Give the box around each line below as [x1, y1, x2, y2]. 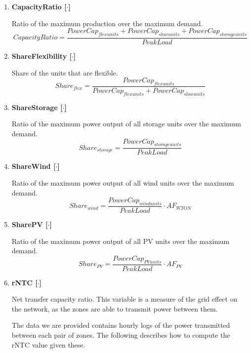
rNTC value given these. [11, 339, 85, 350]
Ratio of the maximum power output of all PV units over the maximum [11, 235, 230, 246]
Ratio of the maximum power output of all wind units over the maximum [11, 178, 234, 188]
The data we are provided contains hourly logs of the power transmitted [11, 320, 230, 330]
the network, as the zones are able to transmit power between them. [11, 303, 218, 314]
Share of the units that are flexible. [11, 67, 118, 78]
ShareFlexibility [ [11, 51, 72, 61]
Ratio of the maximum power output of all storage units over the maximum [11, 118, 241, 129]
